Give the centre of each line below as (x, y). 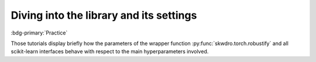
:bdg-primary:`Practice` (39, 33)
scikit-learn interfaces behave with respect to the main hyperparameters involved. (110, 51)
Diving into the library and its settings (104, 15)
